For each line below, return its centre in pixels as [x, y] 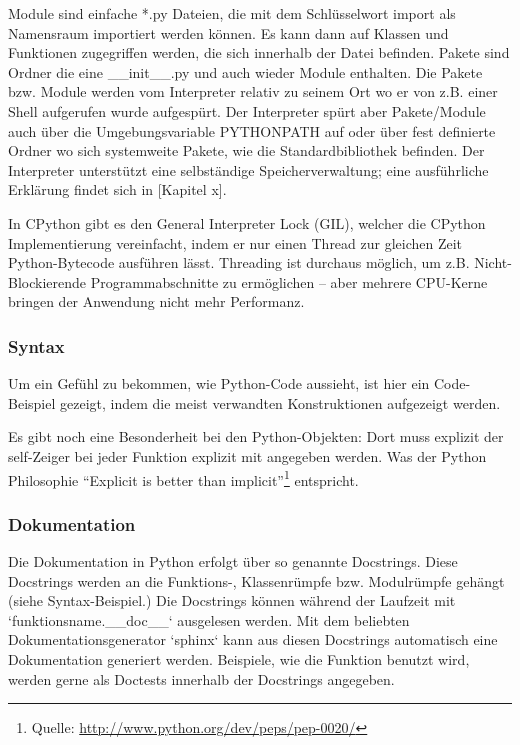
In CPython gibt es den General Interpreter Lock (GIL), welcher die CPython [247, 222]
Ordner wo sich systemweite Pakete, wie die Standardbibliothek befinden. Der [246, 150]
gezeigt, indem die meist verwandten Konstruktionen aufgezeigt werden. [280, 402]
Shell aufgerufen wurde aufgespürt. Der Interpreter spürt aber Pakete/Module [247, 110]
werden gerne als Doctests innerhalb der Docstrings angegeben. [201, 678]
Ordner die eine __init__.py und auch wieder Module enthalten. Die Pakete [245, 71]
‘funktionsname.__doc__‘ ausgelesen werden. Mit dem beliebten [209, 619]
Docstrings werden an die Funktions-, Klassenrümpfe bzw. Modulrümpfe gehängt [256, 580]
